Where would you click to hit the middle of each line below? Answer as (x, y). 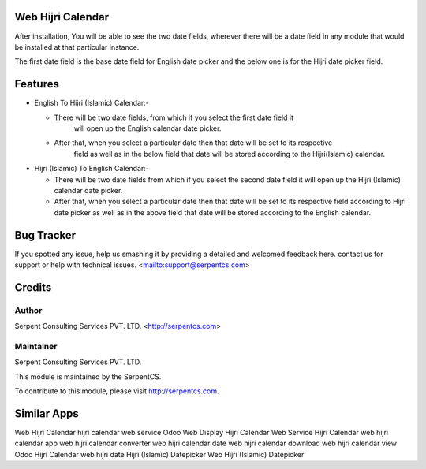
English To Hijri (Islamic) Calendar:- (92, 103)
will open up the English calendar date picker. (148, 128)
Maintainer (36, 346)
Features (37, 84)
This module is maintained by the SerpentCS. (88, 376)
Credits (33, 287)
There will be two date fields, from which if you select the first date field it (174, 117)
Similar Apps (47, 413)
